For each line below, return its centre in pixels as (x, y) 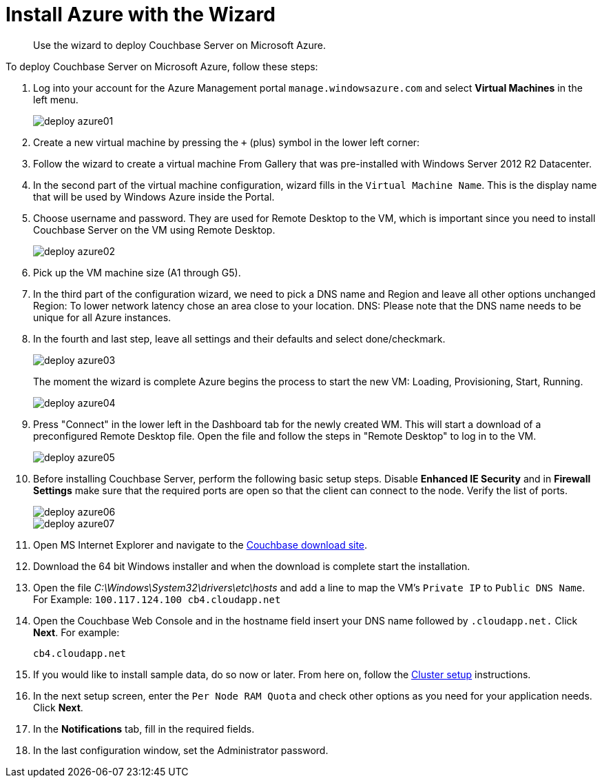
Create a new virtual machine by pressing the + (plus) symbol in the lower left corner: (227, 142)
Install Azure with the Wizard (141, 14)
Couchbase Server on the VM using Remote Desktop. (154, 230)
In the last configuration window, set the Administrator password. (181, 750)
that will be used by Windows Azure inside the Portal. (154, 196)
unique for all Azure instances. (102, 317)
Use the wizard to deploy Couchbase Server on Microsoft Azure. (180, 45)
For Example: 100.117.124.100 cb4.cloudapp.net (157, 599)
